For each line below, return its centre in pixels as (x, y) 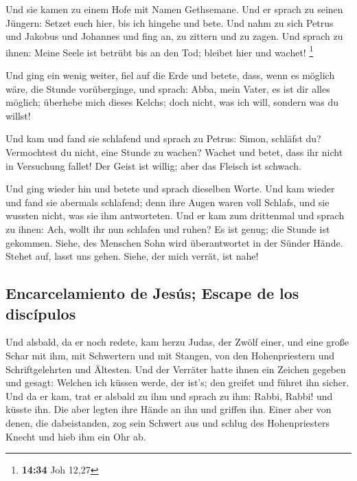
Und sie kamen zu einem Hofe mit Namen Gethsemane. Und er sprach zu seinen (174, 9)
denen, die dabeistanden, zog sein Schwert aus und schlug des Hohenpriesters (168, 422)
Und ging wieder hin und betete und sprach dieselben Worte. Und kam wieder (170, 189)
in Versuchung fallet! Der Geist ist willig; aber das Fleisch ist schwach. (153, 165)
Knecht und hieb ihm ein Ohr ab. (76, 436)
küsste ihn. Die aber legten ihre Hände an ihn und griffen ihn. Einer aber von (169, 409)
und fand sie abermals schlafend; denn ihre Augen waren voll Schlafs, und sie (168, 202)
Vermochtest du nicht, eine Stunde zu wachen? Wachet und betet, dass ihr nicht (174, 152)
